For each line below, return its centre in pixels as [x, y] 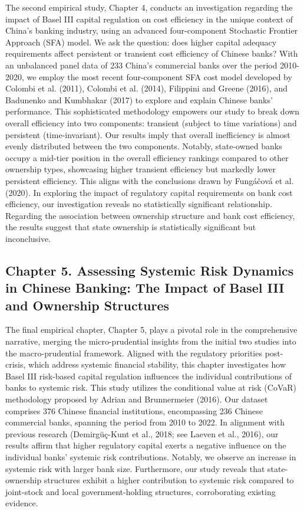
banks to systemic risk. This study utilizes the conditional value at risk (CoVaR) [151, 387]
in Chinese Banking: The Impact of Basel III [145, 288]
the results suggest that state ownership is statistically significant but [131, 227]
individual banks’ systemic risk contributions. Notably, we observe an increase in [151, 456]
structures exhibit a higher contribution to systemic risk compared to [169, 480]
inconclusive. [28, 238]
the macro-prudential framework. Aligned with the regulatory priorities [134, 353]
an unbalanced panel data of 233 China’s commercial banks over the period [141, 65]
